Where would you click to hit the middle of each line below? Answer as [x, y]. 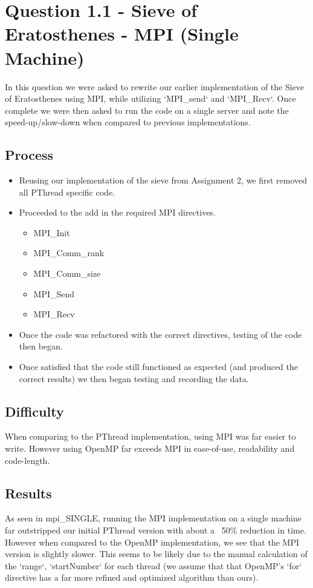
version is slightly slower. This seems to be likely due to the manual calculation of [156, 554]
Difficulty [34, 411]
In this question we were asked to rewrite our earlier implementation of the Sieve [155, 86]
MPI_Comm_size [67, 273]
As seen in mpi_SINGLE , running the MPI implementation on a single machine [153, 518]
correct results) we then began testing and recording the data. [134, 378]
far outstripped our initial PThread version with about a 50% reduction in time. [156, 530]
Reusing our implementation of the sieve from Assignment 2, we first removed [163, 180]
